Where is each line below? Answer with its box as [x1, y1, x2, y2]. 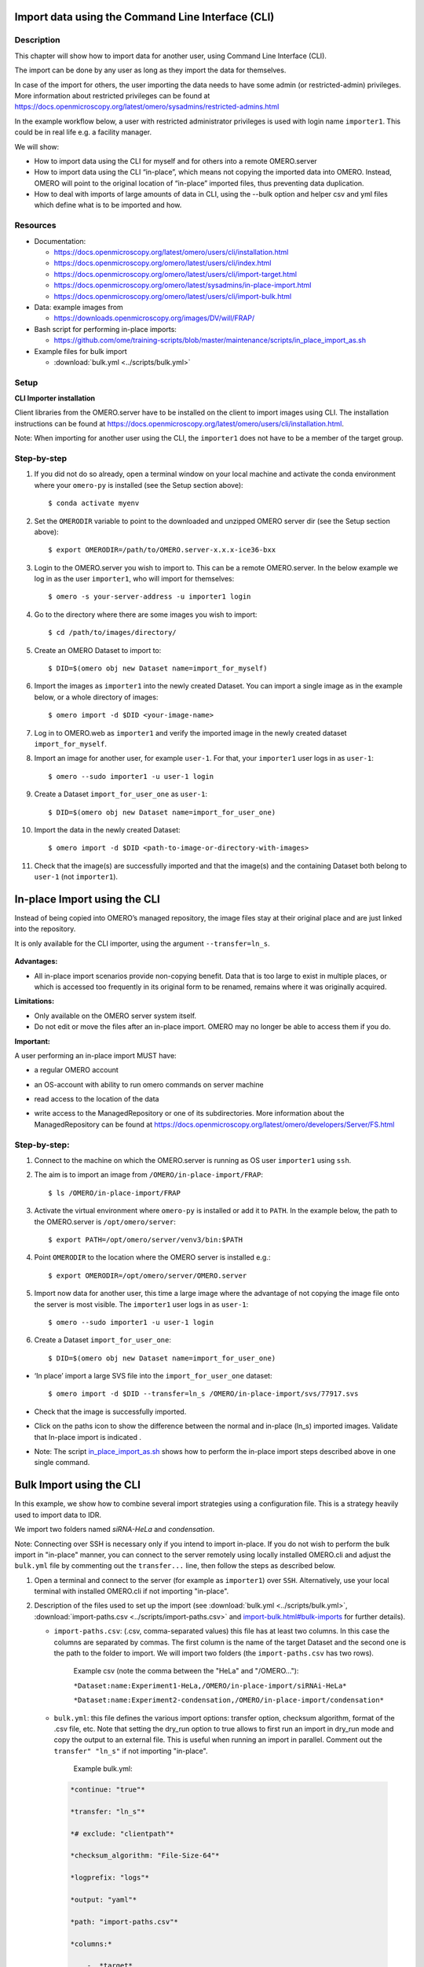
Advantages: [14, 957, 58, 966]
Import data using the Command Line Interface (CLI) [14, 10, 275, 24]
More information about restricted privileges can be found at [14, 90, 210, 100]
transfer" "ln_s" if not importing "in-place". [53, 1746, 208, 1755]
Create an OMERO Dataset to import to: [34, 645, 162, 655]
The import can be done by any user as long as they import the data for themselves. [14, 65, 287, 75]
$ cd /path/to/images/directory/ [48, 628, 177, 637]
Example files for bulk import [34, 346, 127, 356]
